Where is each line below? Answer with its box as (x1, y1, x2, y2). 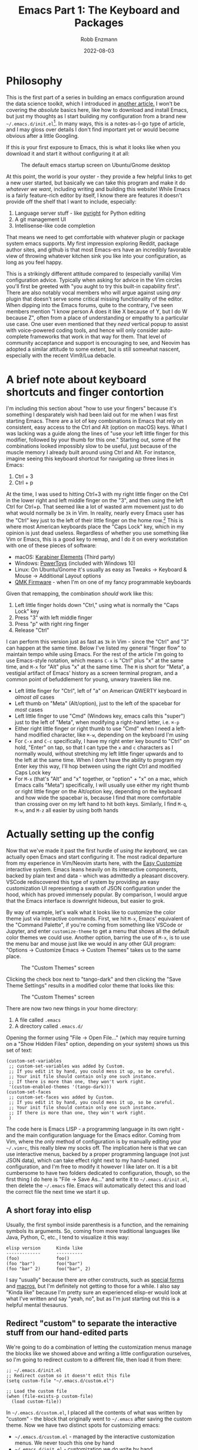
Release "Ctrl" (14, 626, 49, 634)
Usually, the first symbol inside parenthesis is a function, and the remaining (6, 1221, 189, 1228)
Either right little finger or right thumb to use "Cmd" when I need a (14, 725, 175, 732)
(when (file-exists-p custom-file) (6, 1393, 94, 1399)
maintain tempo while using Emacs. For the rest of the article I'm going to (6, 650, 184, 657)
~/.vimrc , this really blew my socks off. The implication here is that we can (6, 1144, 187, 1151)
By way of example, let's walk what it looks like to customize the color (6, 909, 176, 916)
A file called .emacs (14, 1016, 61, 1023)
